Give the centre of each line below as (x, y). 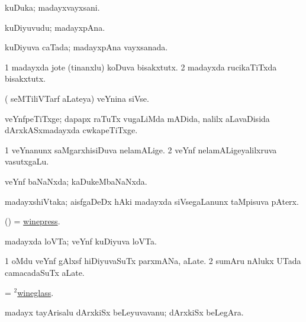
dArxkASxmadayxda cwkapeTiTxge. (71, 130)
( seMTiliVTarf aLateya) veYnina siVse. (77, 98)
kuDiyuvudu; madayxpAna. (55, 27)
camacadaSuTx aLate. (45, 272)
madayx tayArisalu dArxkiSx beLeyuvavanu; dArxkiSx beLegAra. (124, 312)
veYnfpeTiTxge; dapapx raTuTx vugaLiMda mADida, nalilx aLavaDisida (137, 118)
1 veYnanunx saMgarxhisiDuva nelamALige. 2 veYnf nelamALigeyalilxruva (141, 149)
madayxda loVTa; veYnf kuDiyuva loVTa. (81, 241)
